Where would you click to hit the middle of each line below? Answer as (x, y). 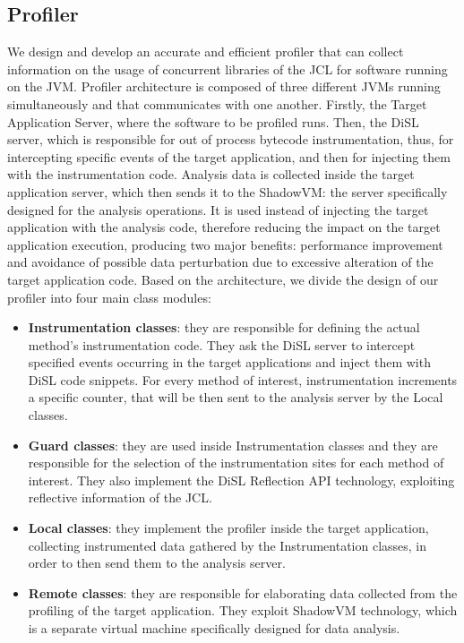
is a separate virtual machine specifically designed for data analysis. (214, 628)
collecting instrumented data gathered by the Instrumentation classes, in (228, 545)
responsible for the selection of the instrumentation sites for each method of (236, 463)
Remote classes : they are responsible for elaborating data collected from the (243, 592)
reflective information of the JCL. (120, 497)
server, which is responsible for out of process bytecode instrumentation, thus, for (231, 139)
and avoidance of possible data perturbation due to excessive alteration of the (220, 262)
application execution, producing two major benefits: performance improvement (225, 244)
